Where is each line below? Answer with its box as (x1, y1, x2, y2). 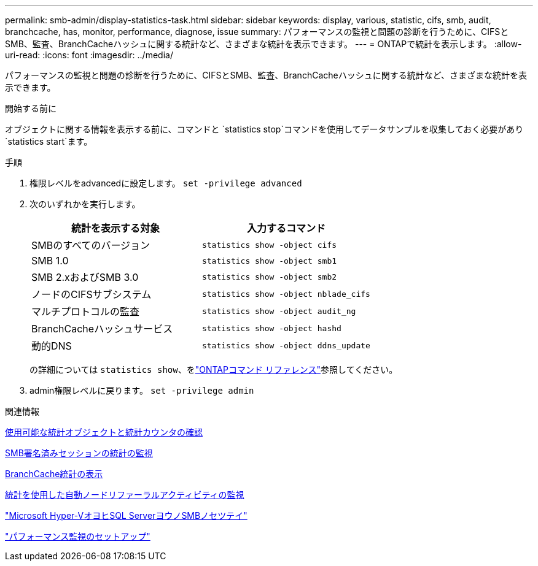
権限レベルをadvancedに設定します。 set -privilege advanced (29, 178, 302, 188)
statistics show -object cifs (201, 240, 337, 250)
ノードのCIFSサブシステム (31, 288, 152, 300)
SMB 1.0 (31, 254, 69, 267)
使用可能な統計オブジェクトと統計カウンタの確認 (5, 427, 203, 437)
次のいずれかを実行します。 (29, 199, 141, 209)
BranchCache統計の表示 (5, 468, 103, 479)
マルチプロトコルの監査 (31, 305, 140, 318)
